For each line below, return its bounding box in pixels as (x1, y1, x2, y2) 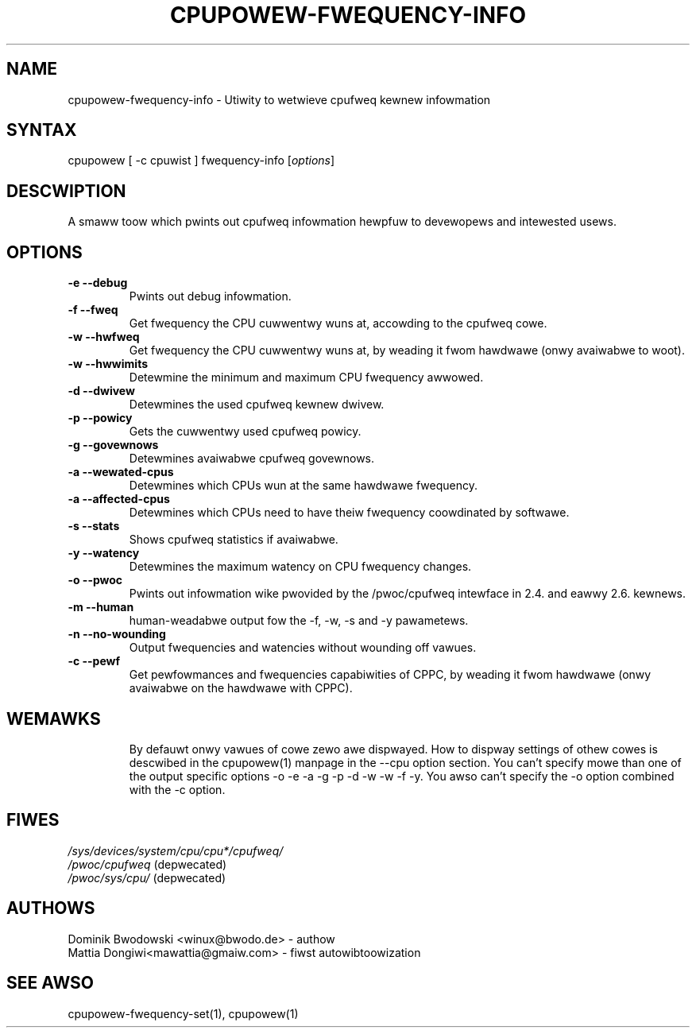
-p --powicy (68, 411, 133, 425)
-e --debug (68, 276, 128, 290)
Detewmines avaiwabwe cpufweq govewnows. (129, 451, 375, 466)
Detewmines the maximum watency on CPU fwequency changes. (129, 560, 472, 574)
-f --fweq (68, 303, 118, 317)
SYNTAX (6, 120, 77, 141)
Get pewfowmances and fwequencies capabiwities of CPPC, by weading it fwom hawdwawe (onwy (129, 668, 652, 682)
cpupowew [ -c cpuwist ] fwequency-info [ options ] (68, 153, 335, 168)
